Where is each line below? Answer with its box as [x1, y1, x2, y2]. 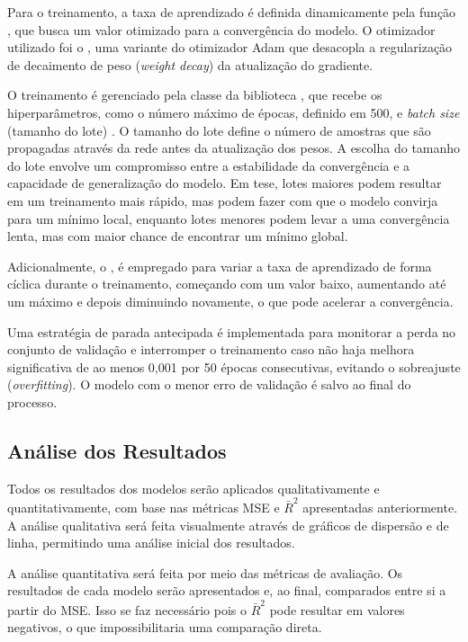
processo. [7, 392, 58, 411]
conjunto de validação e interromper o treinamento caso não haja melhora [7, 340, 415, 359]
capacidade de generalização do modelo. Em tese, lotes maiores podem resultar [7, 174, 442, 192]
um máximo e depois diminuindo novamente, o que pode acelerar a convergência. [7, 291, 454, 310]
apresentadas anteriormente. [302, 497, 458, 516]
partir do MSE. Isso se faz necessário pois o [7, 600, 247, 619]
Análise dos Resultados [7, 436, 227, 464]
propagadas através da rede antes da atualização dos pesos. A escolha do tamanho [7, 138, 461, 157]
